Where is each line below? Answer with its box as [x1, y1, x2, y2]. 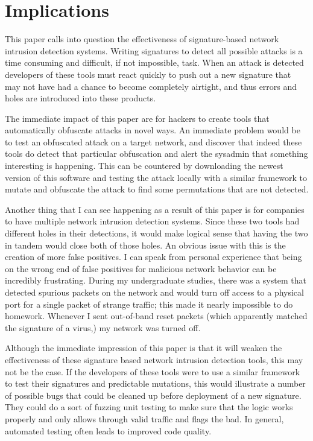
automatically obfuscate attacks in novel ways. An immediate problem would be [5, 124, 300, 136]
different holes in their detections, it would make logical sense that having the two [5, 227, 308, 240]
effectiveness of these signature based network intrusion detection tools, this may [5, 353, 303, 366]
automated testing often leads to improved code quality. [5, 424, 212, 437]
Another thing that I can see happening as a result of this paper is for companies [5, 203, 305, 215]
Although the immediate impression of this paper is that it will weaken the [5, 341, 282, 354]
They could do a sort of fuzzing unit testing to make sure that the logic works [5, 401, 293, 413]
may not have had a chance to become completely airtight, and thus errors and [5, 80, 297, 92]
